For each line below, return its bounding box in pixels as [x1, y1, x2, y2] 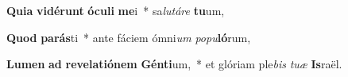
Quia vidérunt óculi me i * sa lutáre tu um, [6, 2, 225, 18]
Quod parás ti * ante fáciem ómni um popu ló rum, [6, 29, 251, 45]
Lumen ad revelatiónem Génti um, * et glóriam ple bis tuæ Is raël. [6, 56, 342, 72]
